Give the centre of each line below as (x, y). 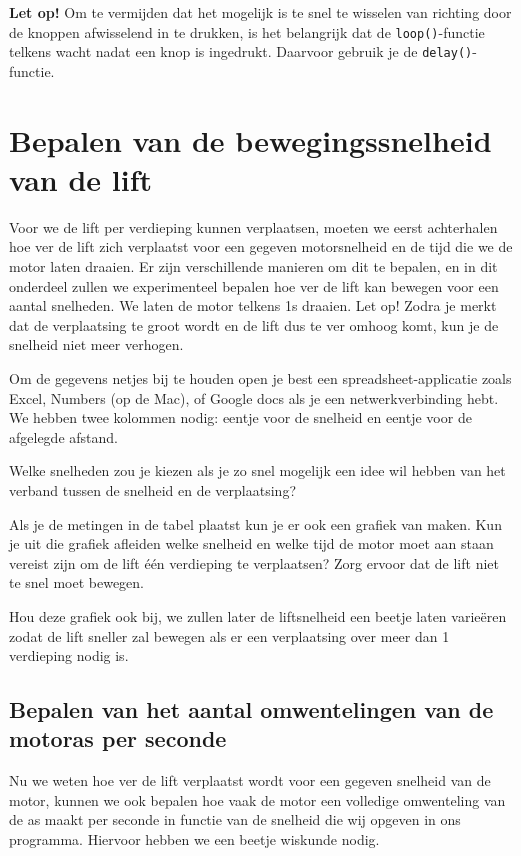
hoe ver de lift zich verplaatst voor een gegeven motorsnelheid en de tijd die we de (261, 246)
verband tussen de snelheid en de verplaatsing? (152, 489)
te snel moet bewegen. (76, 582)
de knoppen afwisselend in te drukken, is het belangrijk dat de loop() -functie (247, 31)
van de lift (81, 178)
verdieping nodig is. (69, 655)
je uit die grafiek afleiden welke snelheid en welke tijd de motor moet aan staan (251, 543)
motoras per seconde (118, 738)
